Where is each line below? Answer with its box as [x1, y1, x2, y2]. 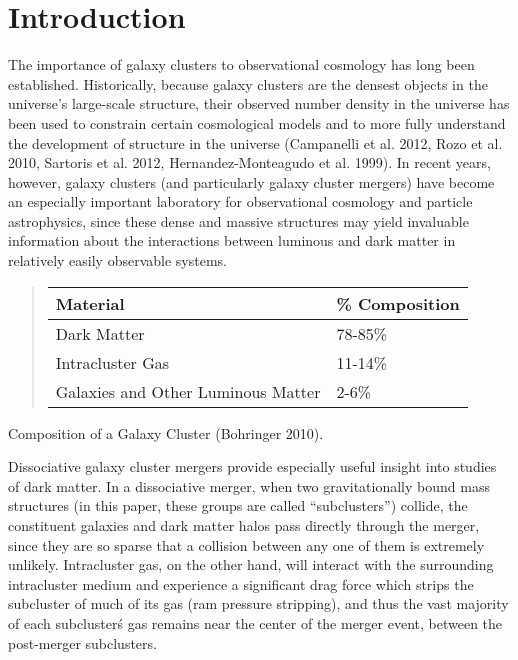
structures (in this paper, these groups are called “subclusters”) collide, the [8, 495, 468, 516]
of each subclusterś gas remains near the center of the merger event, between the [8, 613, 503, 633]
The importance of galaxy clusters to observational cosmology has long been [8, 54, 475, 75]
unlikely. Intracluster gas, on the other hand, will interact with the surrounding [8, 554, 494, 575]
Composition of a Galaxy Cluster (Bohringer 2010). [8, 422, 324, 443]
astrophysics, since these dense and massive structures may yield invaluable [8, 210, 469, 231]
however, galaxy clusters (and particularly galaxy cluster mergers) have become [8, 171, 495, 192]
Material [55, 291, 125, 315]
